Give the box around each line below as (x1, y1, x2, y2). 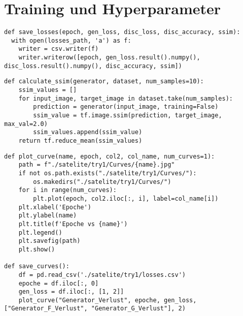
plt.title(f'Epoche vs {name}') (18, 220, 128, 228)
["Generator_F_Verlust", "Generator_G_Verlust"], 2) (4, 305, 186, 312)
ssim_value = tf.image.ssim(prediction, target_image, (33, 112, 222, 119)
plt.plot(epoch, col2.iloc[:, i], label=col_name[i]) (33, 195, 219, 202)
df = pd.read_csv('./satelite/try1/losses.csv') (18, 271, 186, 278)
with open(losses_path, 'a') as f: (11, 37, 131, 44)
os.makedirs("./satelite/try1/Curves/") (33, 178, 171, 185)
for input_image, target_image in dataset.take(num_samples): (18, 94, 233, 102)
